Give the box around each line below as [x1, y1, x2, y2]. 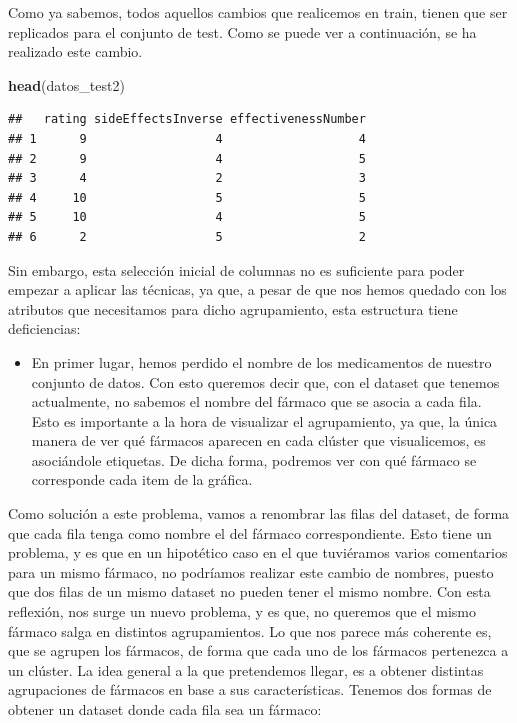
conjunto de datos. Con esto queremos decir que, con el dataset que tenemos [31, 371, 500, 392]
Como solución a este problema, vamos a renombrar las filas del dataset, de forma [8, 503, 510, 524]
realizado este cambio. [8, 41, 143, 62]
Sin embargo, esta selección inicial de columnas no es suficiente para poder [8, 259, 465, 280]
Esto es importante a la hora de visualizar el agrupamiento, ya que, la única [31, 410, 498, 431]
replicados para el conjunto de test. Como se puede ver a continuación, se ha [8, 21, 477, 42]
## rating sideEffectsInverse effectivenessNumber [8, 112, 366, 127]
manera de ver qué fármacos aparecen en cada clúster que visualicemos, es [31, 430, 486, 451]
